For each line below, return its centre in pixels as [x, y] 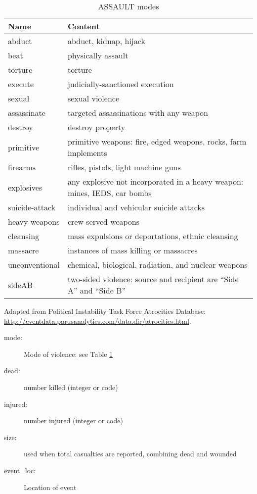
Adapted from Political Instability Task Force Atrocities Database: [105, 311]
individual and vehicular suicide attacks [136, 207]
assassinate [27, 113]
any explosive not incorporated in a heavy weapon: [155, 181]
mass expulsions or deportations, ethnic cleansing [153, 236]
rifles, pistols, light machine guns [124, 167]
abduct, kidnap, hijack [106, 41]
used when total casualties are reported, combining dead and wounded [130, 454]
